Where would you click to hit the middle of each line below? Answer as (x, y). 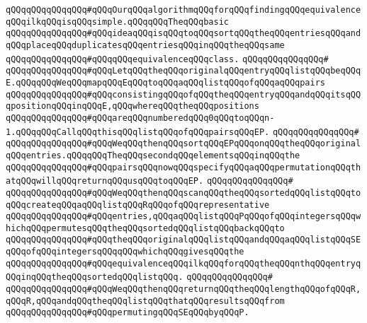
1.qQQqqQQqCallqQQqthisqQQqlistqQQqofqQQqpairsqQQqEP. (138, 132)
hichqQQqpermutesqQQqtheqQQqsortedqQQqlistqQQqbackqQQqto (145, 228)
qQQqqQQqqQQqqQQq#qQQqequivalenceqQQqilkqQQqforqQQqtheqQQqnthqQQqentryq (183, 263)
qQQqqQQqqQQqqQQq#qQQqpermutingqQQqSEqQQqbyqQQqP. (128, 313)
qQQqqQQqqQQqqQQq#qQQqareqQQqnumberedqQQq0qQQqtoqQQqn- (140, 118)
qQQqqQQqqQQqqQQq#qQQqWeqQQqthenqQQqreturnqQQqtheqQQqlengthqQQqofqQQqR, (183, 289)
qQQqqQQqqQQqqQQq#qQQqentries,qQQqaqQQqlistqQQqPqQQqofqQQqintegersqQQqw (183, 217)
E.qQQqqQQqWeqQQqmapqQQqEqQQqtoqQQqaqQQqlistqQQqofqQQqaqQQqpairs (166, 82)
